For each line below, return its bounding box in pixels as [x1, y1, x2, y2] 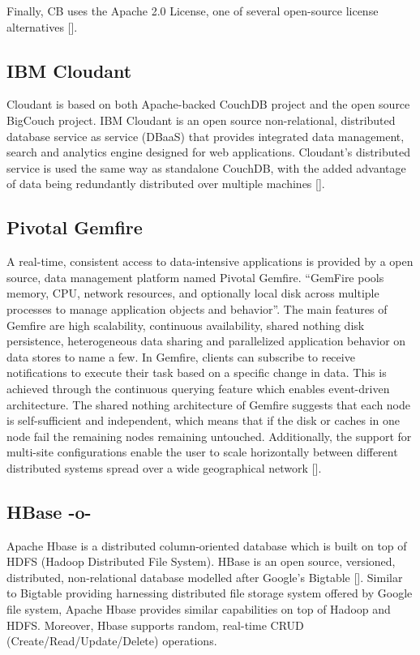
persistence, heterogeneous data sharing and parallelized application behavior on [6, 332, 406, 349]
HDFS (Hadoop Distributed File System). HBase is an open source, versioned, [6, 553, 396, 570]
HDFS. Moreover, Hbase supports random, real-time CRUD [6, 616, 304, 633]
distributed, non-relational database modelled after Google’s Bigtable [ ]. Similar [6, 568, 403, 585]
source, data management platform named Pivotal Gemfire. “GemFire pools [6, 268, 384, 285]
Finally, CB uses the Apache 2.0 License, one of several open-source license [6, 2, 379, 19]
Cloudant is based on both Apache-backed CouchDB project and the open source [6, 96, 410, 113]
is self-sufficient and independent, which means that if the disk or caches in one [6, 412, 401, 429]
